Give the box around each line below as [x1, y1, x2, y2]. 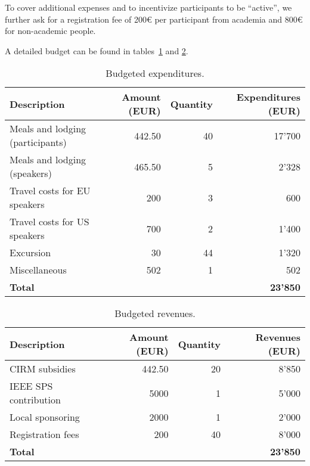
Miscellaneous [10, 263, 67, 277]
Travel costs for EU [10, 184, 91, 198]
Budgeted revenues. [114, 306, 196, 321]
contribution [10, 393, 61, 407]
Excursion [10, 246, 51, 260]
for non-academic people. [5, 24, 96, 37]
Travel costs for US [10, 215, 89, 229]
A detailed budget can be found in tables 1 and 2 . [5, 44, 188, 57]
